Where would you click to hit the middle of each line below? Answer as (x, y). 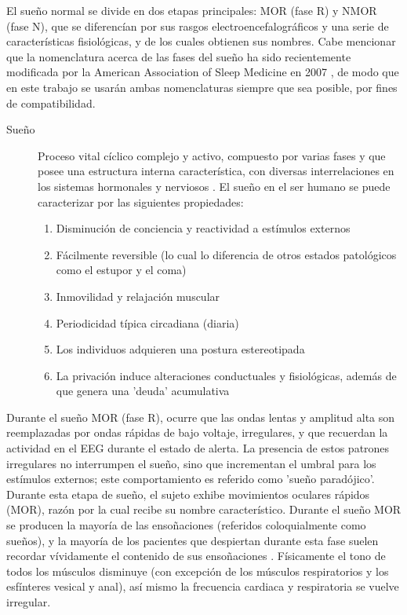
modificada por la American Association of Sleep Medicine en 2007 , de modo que (203, 72)
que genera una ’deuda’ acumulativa (143, 391)
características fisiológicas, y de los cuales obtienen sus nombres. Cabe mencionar (201, 41)
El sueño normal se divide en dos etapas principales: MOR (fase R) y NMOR (192, 10)
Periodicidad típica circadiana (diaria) (147, 322)
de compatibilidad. (51, 102)
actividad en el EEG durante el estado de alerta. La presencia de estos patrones (198, 448)
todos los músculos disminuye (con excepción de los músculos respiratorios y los (198, 571)
